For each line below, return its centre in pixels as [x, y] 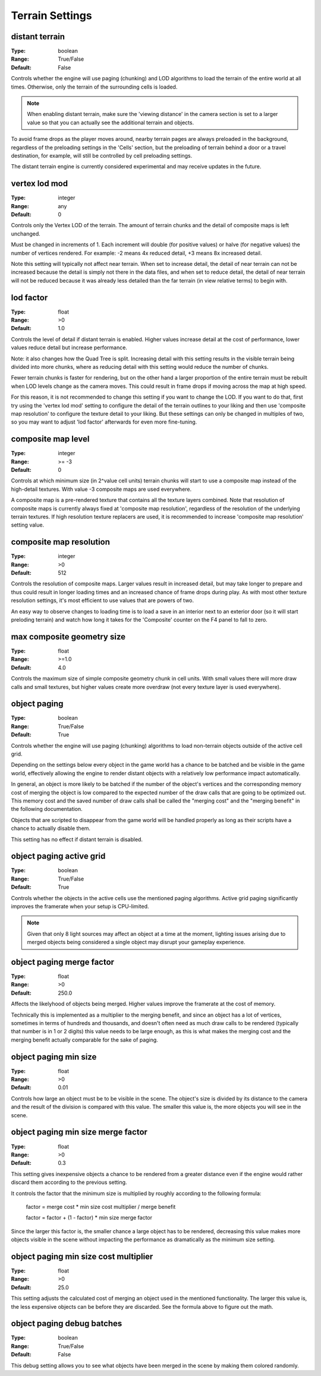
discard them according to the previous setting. [69, 1182]
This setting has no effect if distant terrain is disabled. [77, 839]
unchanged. [26, 233]
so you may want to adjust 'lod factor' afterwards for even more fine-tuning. [104, 422]
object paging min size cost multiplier [82, 1256]
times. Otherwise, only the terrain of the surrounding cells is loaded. [94, 87]
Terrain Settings [51, 15]
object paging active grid [58, 856]
